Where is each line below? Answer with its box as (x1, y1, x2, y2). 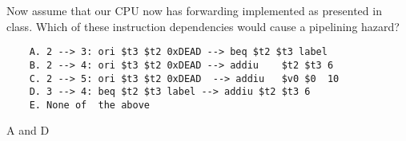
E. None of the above (29, 99, 150, 111)
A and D (6, 122, 50, 139)
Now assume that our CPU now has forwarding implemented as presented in (6, 2, 382, 18)
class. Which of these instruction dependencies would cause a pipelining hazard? (6, 18, 400, 34)
